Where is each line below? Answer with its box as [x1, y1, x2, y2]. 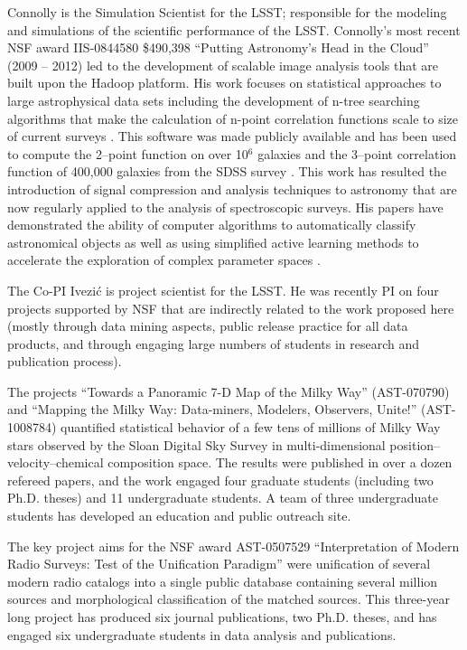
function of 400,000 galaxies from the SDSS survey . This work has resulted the [7, 162, 447, 181]
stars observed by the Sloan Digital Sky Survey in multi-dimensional [7, 435, 386, 454]
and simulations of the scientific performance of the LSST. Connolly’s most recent [7, 20, 461, 39]
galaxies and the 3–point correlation [257, 144, 457, 163]
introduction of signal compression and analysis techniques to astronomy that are [7, 179, 457, 198]
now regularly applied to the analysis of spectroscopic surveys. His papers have [7, 197, 444, 216]
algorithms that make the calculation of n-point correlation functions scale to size [7, 108, 458, 127]
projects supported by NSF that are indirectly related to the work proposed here [7, 298, 454, 317]
